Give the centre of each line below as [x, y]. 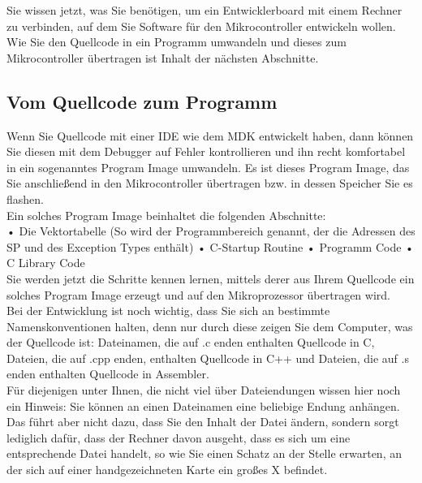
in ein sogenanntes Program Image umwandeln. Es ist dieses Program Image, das [208, 167]
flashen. [25, 198]
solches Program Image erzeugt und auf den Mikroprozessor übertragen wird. [198, 294]
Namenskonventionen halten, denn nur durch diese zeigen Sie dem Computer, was [210, 326]
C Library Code [46, 263]
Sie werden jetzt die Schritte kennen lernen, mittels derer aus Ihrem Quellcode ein [211, 278]
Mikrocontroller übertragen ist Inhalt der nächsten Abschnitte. [163, 57]
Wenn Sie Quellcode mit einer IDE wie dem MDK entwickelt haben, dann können [210, 135]
